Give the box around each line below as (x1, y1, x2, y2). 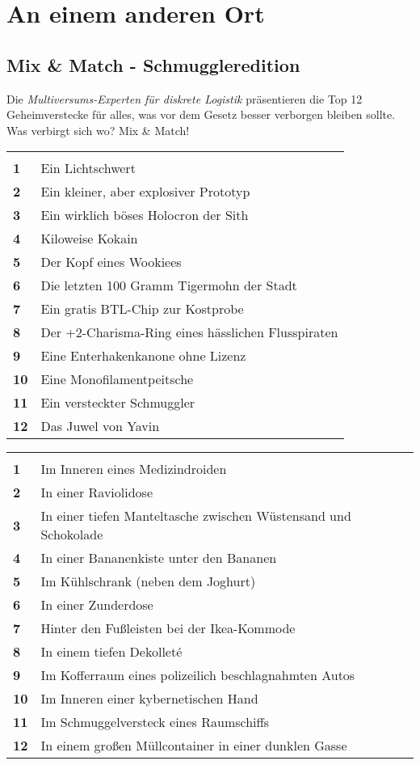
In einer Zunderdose (40, 595, 153, 615)
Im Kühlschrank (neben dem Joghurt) (40, 572, 256, 591)
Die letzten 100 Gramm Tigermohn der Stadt (40, 276, 297, 295)
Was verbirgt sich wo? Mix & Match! (6, 121, 190, 138)
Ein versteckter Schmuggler (40, 393, 195, 412)
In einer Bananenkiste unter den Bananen (40, 548, 277, 568)
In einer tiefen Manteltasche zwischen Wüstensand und (40, 506, 351, 526)
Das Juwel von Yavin (40, 416, 160, 436)
